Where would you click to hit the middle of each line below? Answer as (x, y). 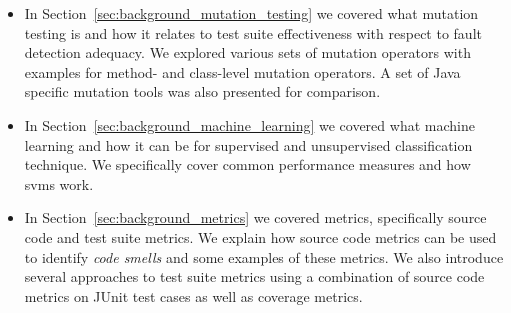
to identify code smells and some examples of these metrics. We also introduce (264, 256)
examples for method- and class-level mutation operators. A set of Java (242, 71)
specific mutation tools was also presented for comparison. (202, 91)
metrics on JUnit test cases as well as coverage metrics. (193, 295)
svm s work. (59, 183)
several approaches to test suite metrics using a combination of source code (254, 276)
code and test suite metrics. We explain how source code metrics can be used (260, 236)
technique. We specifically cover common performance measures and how (247, 164)
